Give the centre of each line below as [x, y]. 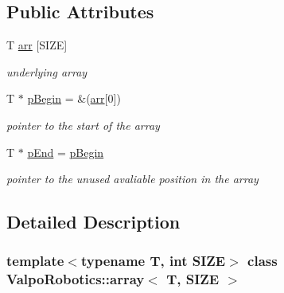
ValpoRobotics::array [76, 279]
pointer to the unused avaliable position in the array [132, 179]
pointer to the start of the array [83, 125]
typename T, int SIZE [153, 261]
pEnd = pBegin [66, 152]
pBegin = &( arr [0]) [74, 98]
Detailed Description [93, 222]
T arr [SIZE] [37, 45]
